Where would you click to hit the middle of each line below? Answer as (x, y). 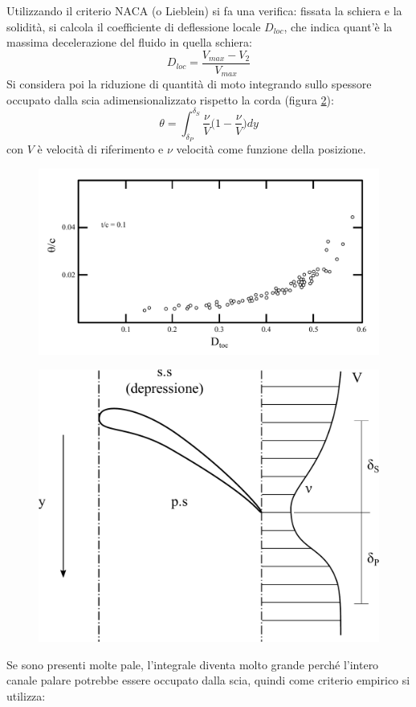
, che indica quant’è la (338, 26)
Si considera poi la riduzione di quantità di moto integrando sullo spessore (189, 84)
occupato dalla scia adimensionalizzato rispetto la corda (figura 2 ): (170, 99)
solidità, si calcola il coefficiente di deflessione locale (134, 26)
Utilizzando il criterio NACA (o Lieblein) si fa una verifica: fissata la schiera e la (204, 10)
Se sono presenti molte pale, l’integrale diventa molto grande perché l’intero (193, 664)
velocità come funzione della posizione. (271, 149)
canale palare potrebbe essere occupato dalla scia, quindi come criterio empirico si (208, 680)
